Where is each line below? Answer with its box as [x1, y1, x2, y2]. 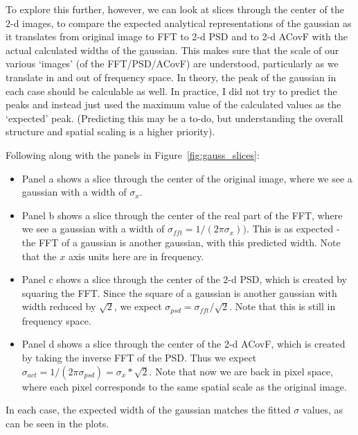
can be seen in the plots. [6, 416, 109, 430]
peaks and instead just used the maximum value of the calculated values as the [6, 97, 341, 112]
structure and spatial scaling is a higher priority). [6, 124, 215, 139]
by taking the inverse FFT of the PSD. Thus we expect [21, 350, 257, 364]
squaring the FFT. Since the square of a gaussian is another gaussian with [21, 285, 337, 300]
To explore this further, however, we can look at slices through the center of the [6, 2, 344, 16]
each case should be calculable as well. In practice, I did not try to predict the [6, 83, 337, 98]
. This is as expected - [246, 221, 340, 236]
